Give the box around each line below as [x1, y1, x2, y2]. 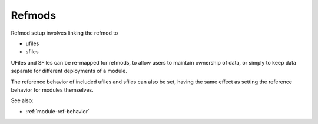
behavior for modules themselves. [11, 86, 94, 93]
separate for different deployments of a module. [11, 68, 128, 75]
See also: [11, 97, 34, 104]
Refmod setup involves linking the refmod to [11, 29, 118, 36]
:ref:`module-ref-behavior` [25, 108, 90, 115]
